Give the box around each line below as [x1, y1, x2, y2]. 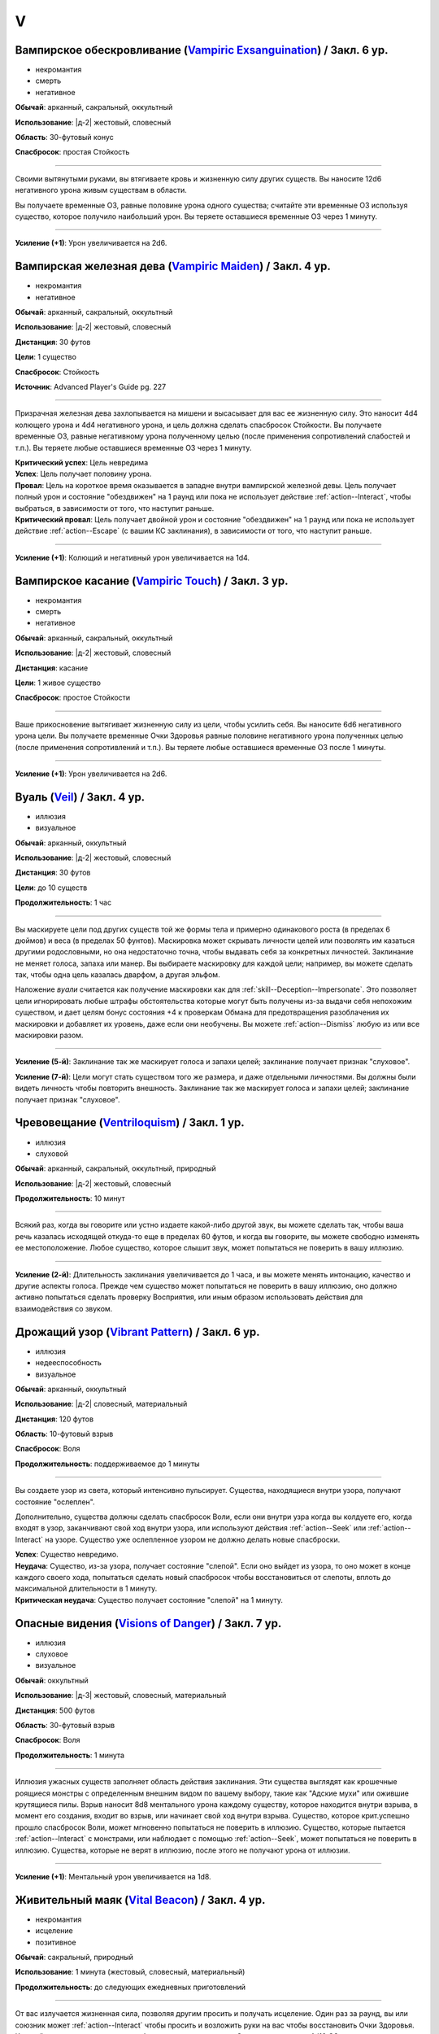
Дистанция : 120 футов [15, 1414, 93, 1424]
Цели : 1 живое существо [15, 678, 102, 687]
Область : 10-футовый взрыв [15, 1429, 114, 1439]
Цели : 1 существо [15, 352, 77, 362]
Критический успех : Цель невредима [15, 457, 149, 467]
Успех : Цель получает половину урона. [15, 469, 152, 479]
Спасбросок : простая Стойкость [15, 147, 130, 157]
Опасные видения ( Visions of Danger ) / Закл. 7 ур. [15, 1616, 282, 1630]
